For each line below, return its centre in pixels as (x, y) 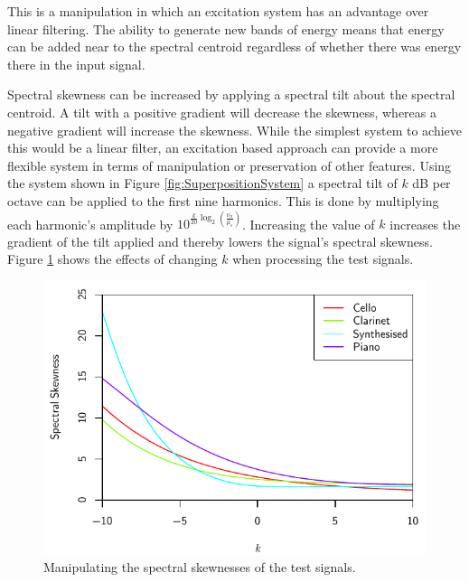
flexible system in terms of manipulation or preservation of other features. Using (230, 165)
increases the (425, 224)
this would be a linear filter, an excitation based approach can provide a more (223, 148)
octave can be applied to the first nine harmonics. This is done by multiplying (223, 200)
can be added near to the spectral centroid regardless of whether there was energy (234, 47)
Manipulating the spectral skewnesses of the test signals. (200, 567)
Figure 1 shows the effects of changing (113, 259)
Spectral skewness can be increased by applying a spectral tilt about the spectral (231, 94)
